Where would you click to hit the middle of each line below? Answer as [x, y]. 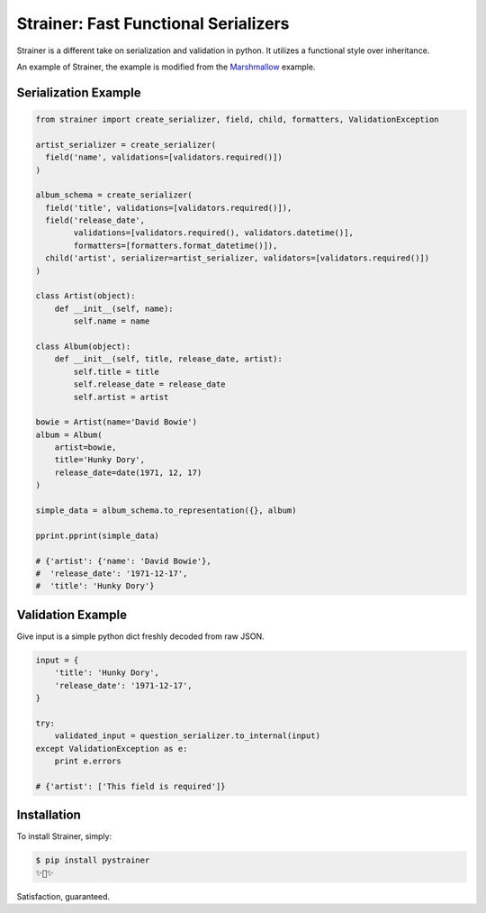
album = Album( [69, 434]
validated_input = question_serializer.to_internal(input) [188, 736]
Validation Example [72, 614]
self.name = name [112, 321]
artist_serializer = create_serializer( [126, 145]
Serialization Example [79, 92]
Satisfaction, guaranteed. [63, 896]
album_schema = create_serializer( [114, 195]
